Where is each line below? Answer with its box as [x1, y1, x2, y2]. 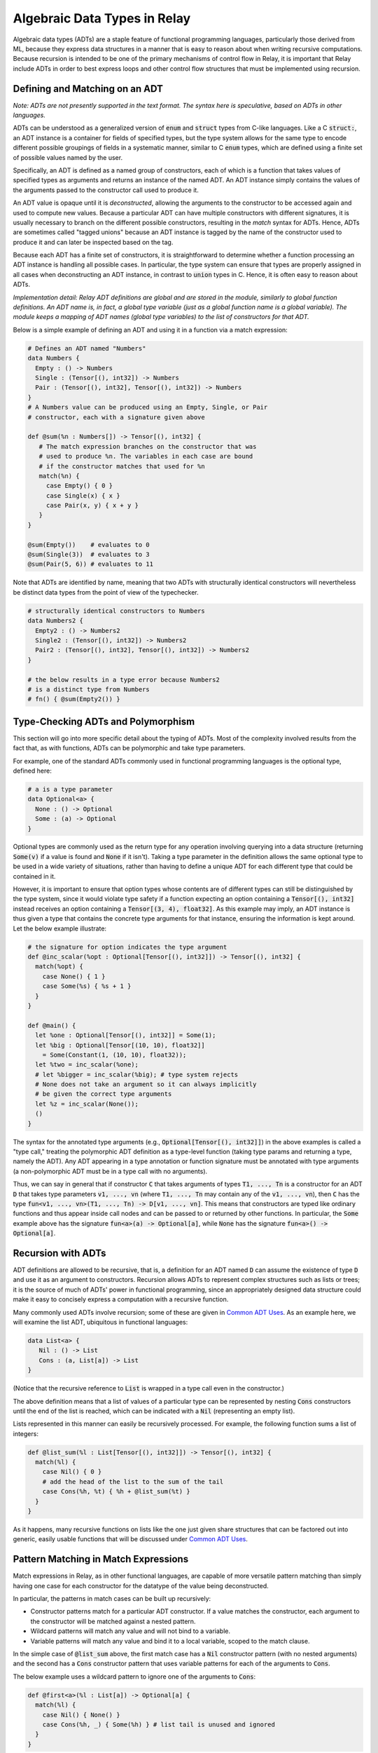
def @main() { [27, 1021, 76, 1029]
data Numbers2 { [27, 617, 84, 625]
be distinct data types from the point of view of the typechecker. [13, 588, 199, 596]
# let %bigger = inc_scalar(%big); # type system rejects [35, 1070, 239, 1078]
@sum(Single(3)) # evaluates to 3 [27, 550, 150, 559]
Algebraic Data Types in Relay [13, 11, 191, 26]
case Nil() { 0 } [42, 1468, 102, 1476]
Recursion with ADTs [13, 1247, 106, 1259]
